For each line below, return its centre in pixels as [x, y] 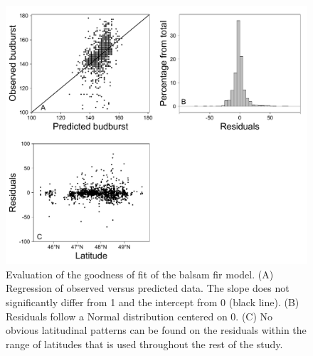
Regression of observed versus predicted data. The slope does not [148, 288]
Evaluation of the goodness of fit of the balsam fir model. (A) [140, 274]
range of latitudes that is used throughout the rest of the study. [144, 344]
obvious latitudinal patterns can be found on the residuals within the [156, 330]
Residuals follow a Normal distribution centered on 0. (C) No [139, 316]
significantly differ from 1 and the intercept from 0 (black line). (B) [153, 302]
